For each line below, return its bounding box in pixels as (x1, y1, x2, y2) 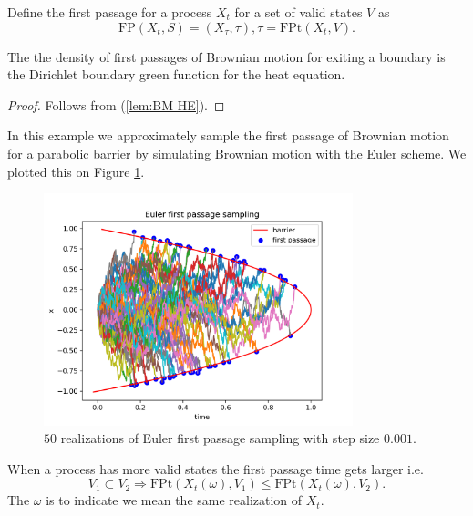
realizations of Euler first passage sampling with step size (60, 428, 380, 448)
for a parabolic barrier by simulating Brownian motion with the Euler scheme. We (7, 143, 467, 162)
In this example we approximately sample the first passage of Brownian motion (7, 126, 449, 145)
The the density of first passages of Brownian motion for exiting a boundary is (7, 46, 446, 66)
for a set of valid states (234, 3, 363, 21)
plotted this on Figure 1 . (7, 161, 145, 181)
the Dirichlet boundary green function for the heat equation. (7, 65, 345, 84)
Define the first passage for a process (7, 3, 212, 21)
